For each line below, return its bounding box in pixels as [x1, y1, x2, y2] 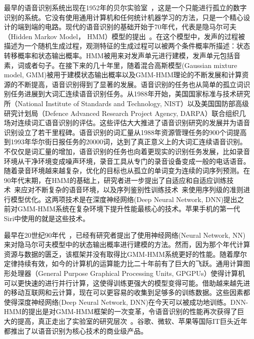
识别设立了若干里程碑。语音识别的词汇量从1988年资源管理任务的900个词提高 [4, 127, 247, 137]
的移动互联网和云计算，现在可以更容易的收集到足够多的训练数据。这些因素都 [4, 287, 250, 297]
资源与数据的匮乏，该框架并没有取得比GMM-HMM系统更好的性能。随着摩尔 [4, 249, 247, 259]
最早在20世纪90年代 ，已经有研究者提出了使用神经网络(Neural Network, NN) [4, 229, 246, 240]
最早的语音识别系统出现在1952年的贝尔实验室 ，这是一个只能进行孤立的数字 [4, 2, 247, 12]
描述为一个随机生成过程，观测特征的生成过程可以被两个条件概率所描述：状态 [4, 41, 250, 51]
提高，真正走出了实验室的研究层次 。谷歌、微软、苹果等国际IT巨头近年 [17, 316, 248, 326]
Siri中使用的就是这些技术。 [4, 213, 90, 224]
